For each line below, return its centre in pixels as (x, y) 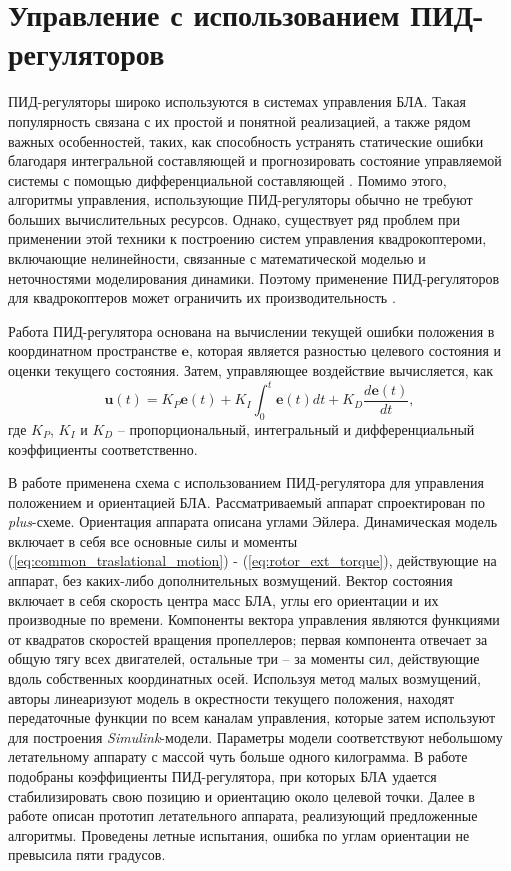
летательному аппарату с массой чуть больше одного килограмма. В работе (238, 756)
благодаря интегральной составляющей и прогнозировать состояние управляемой (255, 160)
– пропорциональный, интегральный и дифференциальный (296, 428)
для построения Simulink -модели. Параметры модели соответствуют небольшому (255, 736)
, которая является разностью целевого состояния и (345, 350)
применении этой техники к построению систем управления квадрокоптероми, (247, 238)
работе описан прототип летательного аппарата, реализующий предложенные (243, 815)
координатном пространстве (92, 350)
